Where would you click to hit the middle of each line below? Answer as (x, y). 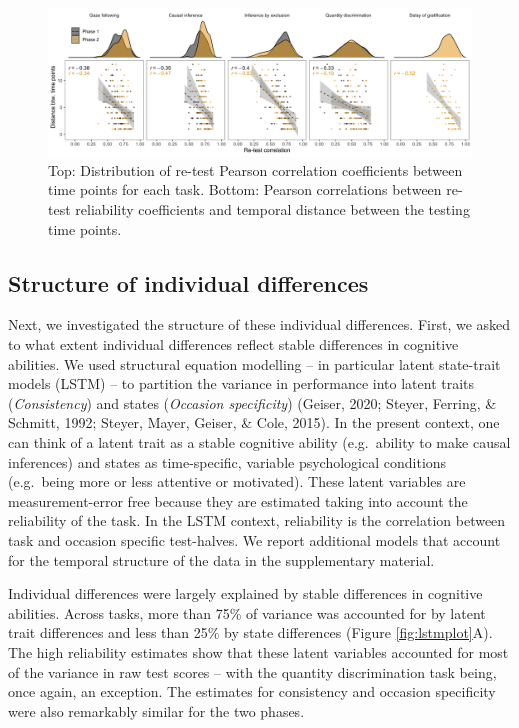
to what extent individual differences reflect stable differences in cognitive (233, 344)
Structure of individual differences (188, 282)
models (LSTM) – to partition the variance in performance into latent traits (241, 383)
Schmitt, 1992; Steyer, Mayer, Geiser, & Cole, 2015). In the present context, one (254, 422)
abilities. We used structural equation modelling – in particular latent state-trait (254, 363)
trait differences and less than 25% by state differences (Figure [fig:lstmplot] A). (250, 632)
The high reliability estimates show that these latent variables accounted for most (258, 651)
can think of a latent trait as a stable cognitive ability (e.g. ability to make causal (259, 441)
